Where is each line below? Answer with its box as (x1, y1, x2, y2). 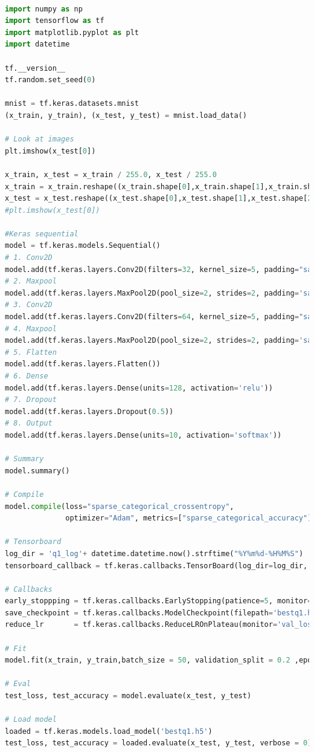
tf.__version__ (5, 63, 66, 73)
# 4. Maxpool (5, 324, 57, 333)
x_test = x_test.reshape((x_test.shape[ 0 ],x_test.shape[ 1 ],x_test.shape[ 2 (5, 194, 312, 203)
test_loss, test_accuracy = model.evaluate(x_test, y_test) (5, 692, 252, 701)
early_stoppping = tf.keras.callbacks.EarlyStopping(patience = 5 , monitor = (5, 597, 312, 606)
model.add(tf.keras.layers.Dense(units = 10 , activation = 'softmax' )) (5, 430, 282, 439)
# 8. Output (5, 419, 53, 428)
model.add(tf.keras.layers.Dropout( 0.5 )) (5, 407, 174, 416)
